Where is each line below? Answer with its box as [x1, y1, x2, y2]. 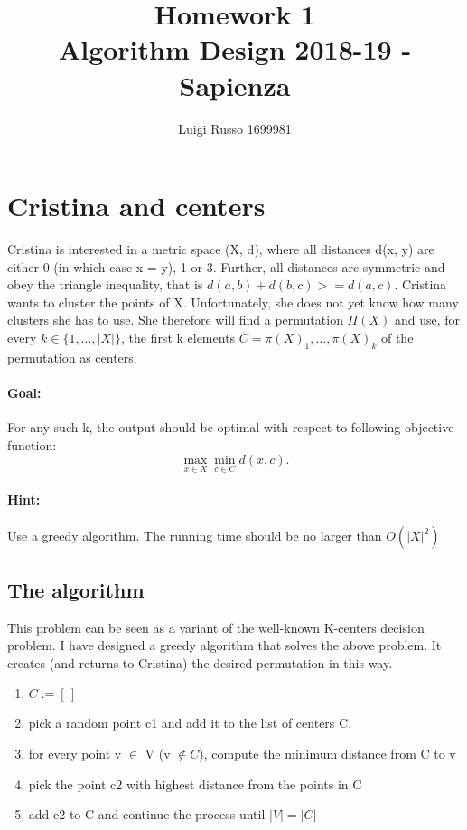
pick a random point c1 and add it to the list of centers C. [28, 713, 352, 732]
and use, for [394, 310, 461, 329]
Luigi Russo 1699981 [178, 118, 292, 137]
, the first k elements [120, 328, 236, 346]
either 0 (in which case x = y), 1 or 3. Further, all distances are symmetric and [7, 257, 445, 276]
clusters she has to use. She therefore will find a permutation [7, 310, 343, 329]
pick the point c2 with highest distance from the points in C [28, 774, 362, 793]
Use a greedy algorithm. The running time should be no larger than [7, 526, 382, 545]
